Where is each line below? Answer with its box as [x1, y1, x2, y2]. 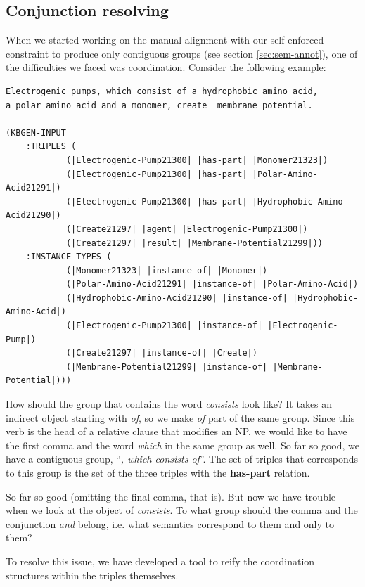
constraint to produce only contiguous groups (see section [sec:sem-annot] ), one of [6, 46, 358, 60]
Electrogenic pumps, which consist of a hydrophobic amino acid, [6, 86, 318, 96]
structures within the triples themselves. [6, 567, 179, 582]
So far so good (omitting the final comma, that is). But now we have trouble [6, 489, 336, 503]
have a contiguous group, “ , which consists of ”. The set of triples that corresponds [6, 451, 359, 466]
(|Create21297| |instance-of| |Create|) [65, 348, 257, 359]
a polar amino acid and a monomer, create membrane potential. [6, 100, 313, 110]
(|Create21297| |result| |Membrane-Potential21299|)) [65, 238, 324, 248]
